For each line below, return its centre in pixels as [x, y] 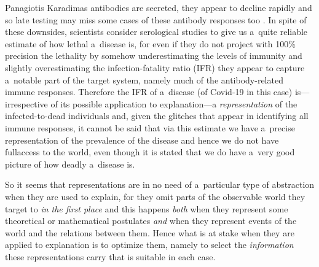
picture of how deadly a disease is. [70, 164]
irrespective [26, 103]
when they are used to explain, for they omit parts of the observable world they [155, 196]
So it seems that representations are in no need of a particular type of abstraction [160, 184]
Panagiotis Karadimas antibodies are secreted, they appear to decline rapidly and [159, 7]
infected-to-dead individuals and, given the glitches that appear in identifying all [157, 116]
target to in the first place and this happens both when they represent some [147, 208]
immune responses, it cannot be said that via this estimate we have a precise [150, 127]
